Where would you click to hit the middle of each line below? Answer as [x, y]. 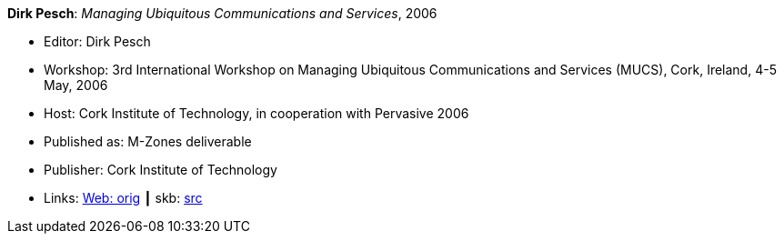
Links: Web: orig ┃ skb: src [123, 198]
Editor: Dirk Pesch [97, 41]
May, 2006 [76, 85]
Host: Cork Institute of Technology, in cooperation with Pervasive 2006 [256, 113]
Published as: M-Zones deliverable [148, 141]
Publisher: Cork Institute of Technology [161, 170]
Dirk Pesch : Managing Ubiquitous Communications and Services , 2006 [222, 13]
